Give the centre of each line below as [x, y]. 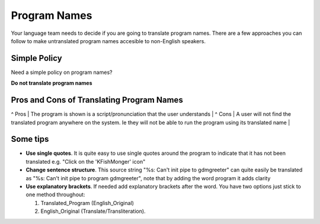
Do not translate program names [52, 83]
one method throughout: [55, 194]
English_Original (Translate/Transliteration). [93, 211]
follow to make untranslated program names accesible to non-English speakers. [108, 41]
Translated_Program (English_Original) [87, 203]
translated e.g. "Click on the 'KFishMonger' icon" [86, 161]
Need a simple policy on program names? [62, 72]
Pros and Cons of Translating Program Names [97, 100]
